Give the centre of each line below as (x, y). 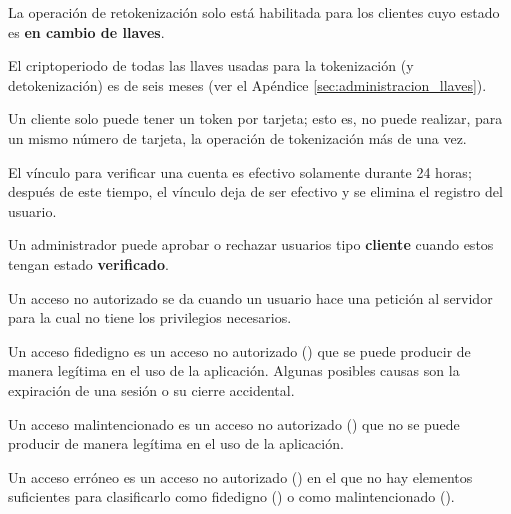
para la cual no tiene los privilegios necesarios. (150, 317)
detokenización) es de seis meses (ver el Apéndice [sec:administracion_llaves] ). (247, 84)
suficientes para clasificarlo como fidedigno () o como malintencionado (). (231, 496)
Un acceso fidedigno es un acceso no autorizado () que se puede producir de (239, 350)
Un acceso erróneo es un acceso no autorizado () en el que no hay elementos (240, 476)
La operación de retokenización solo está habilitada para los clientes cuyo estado (254, 12)
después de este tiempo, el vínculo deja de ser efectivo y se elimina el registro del (255, 191)
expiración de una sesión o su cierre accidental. (151, 389)
